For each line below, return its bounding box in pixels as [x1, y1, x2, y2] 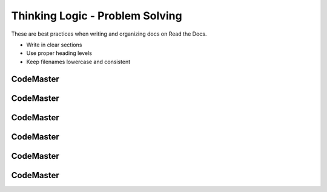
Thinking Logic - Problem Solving [11, 9, 182, 22]
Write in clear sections [26, 41, 82, 48]
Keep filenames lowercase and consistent [26, 58, 131, 65]
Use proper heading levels [26, 50, 92, 57]
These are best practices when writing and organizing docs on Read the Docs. [11, 30, 207, 37]
